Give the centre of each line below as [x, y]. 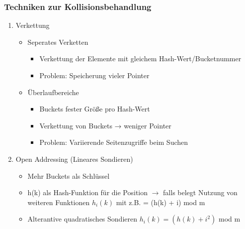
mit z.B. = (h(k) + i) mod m [161, 202]
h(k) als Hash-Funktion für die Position [88, 192]
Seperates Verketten [58, 42]
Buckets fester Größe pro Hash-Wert [95, 109]
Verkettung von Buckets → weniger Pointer [105, 125]
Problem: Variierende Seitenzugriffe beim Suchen [114, 142]
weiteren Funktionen [59, 202]
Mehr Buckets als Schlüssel [69, 175]
